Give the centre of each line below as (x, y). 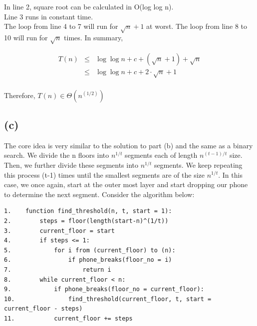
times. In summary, (94, 37)
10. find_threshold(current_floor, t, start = (108, 299)
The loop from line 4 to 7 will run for (61, 26)
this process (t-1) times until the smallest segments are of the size (105, 174)
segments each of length (161, 155)
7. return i (58, 270)
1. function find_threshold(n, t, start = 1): (88, 211)
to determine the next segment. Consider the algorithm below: (99, 194)
